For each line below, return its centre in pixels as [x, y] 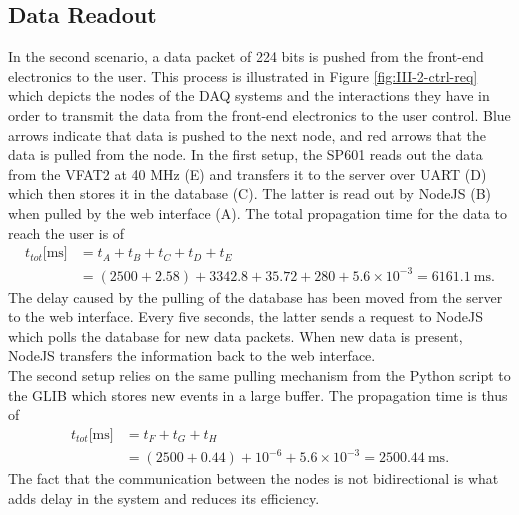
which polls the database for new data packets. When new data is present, [235, 335]
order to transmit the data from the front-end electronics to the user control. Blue [259, 114]
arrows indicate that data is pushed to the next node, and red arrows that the [247, 134]
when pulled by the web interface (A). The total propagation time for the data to [258, 212]
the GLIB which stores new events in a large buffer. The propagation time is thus [258, 394]
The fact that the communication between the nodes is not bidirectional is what [253, 478]
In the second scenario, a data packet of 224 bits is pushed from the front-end [246, 56]
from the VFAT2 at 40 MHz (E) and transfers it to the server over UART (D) [247, 173]
